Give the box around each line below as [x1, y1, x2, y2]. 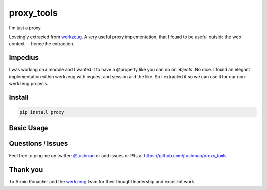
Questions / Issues [9, 140, 68, 148]
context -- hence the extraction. [9, 41, 75, 47]
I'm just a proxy [9, 25, 41, 31]
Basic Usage [9, 124, 48, 132]
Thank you [9, 166, 43, 174]
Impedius [9, 53, 39, 62]
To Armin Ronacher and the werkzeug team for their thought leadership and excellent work [9, 179, 195, 185]
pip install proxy [19, 109, 64, 115]
